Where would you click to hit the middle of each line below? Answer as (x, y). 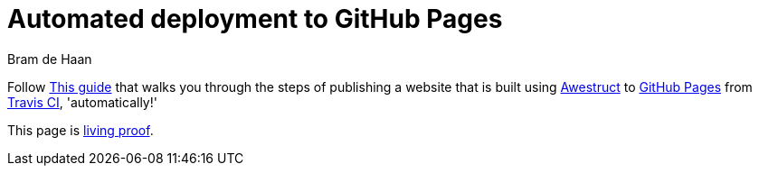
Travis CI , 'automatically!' (82, 102)
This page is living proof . (81, 130)
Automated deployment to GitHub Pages (255, 19)
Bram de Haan (50, 59)
